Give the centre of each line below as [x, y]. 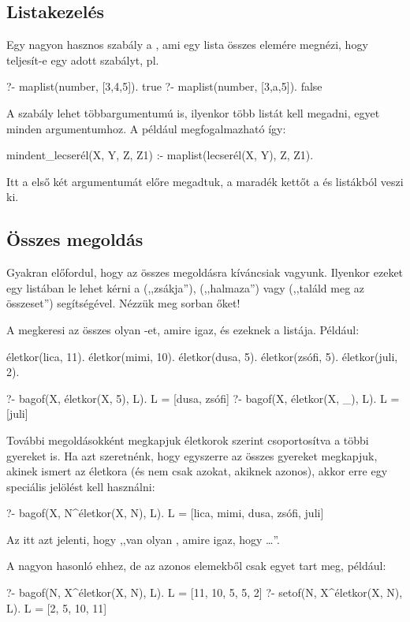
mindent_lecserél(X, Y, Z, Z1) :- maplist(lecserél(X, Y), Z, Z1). [160, 155]
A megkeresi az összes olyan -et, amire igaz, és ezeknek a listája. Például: [183, 329]
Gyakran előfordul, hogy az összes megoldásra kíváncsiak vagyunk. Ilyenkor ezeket [205, 272]
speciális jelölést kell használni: [81, 486]
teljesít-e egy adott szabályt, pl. [83, 60]
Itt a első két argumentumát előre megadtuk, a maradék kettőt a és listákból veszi [205, 181]
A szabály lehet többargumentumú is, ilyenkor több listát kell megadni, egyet [193, 112]
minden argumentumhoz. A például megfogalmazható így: [146, 128]
